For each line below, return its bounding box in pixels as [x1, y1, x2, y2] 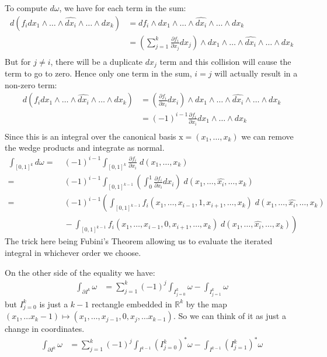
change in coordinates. [5, 323, 85, 335]
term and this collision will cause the [159, 55, 291, 67]
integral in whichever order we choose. [5, 247, 141, 258]
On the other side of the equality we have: [5, 266, 155, 278]
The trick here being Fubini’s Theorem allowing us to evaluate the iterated [5, 235, 273, 247]
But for [5, 55, 31, 67]
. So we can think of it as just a [173, 310, 286, 322]
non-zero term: [5, 78, 57, 91]
